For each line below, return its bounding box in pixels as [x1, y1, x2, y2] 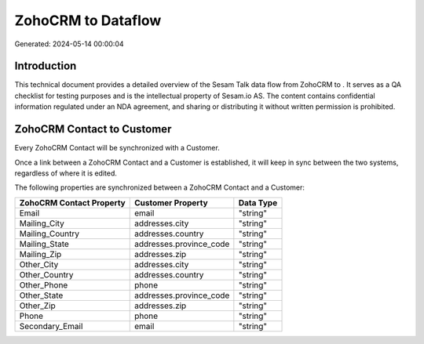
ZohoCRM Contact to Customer [14, 122, 172, 136]
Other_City [19, 259, 59, 270]
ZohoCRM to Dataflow [14, 12, 162, 29]
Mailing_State [19, 238, 70, 249]
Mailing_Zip [19, 248, 62, 259]
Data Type [238, 197, 278, 208]
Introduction [14, 60, 77, 73]
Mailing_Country [19, 228, 80, 239]
